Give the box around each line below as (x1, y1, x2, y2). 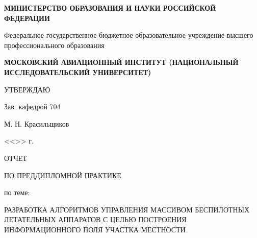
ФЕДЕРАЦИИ (4, 12, 50, 23)
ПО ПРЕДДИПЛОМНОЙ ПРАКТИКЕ (4, 170, 121, 180)
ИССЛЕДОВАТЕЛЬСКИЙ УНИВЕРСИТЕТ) (4, 66, 151, 77)
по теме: (4, 187, 30, 198)
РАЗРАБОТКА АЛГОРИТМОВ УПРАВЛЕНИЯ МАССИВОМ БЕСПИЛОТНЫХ (4, 204, 250, 215)
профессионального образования (4, 39, 105, 50)
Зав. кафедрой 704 (4, 101, 61, 112)
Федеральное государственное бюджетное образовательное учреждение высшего (4, 30, 253, 40)
